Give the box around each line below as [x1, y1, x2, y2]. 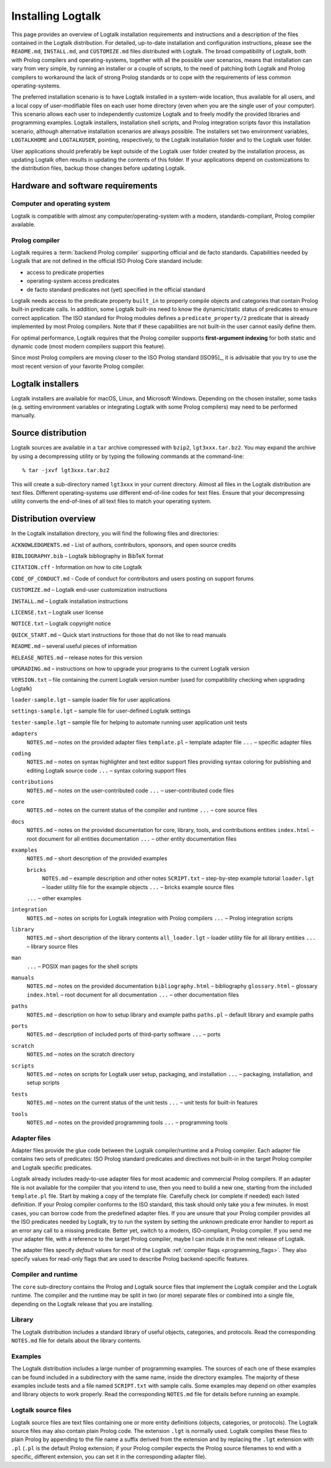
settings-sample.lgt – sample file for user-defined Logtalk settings [11, 707, 191, 714]
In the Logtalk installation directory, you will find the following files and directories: [11, 530, 219, 537]
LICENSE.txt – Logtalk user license [11, 608, 104, 616]
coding [11, 750, 31, 757]
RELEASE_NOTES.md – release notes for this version [11, 654, 142, 661]
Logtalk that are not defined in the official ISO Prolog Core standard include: [11, 258, 203, 265]
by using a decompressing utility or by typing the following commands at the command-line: [11, 453, 245, 460]
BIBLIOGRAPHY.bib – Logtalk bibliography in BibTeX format [11, 552, 164, 560]
